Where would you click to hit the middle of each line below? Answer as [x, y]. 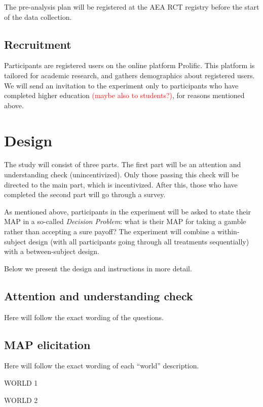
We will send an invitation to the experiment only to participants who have [121, 85]
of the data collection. [38, 17]
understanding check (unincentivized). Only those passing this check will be [122, 175]
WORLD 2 [21, 400]
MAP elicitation [47, 344]
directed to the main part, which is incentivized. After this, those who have [121, 184]
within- [228, 231]
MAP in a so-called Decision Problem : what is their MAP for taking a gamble [125, 221]
